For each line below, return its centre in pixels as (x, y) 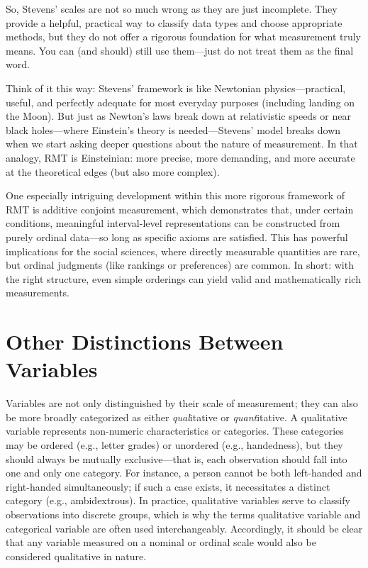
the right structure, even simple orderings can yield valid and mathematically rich (183, 278)
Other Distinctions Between (145, 341)
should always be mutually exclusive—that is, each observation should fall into (177, 458)
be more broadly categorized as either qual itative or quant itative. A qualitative (177, 417)
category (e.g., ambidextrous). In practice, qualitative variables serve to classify (178, 500)
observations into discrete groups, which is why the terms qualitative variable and (183, 514)
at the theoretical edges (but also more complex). (113, 171)
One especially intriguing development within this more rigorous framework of (175, 195)
